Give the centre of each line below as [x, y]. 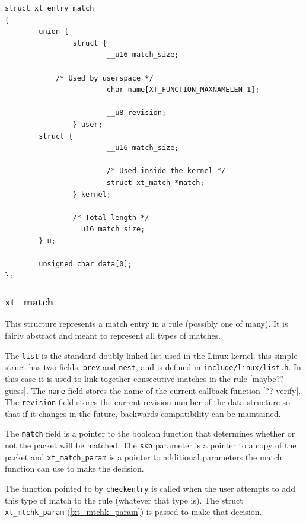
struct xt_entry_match [50, 8]
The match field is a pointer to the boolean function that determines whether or [150, 433]
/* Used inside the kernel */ [166, 171]
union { [54, 32]
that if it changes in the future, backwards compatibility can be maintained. [143, 413]
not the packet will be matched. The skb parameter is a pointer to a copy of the [151, 445]
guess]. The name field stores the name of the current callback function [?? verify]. [153, 390]
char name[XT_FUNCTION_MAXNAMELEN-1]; [183, 90]
